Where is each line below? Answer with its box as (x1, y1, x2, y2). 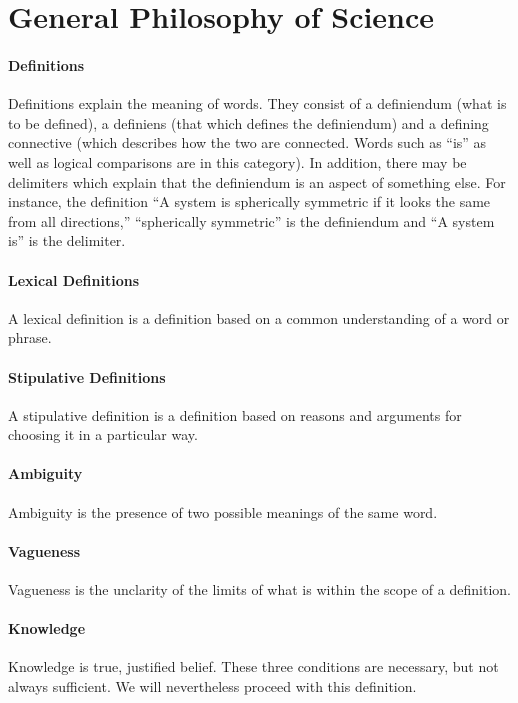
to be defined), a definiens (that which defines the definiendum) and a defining (8, 112, 489, 133)
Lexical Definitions (8, 269, 139, 290)
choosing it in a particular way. (8, 424, 198, 445)
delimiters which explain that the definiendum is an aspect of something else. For (8, 171, 506, 192)
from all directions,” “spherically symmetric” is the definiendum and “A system (8, 210, 495, 231)
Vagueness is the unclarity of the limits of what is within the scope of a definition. (8, 579, 511, 600)
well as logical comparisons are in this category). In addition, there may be (8, 151, 467, 172)
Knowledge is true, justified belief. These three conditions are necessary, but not (8, 656, 499, 677)
